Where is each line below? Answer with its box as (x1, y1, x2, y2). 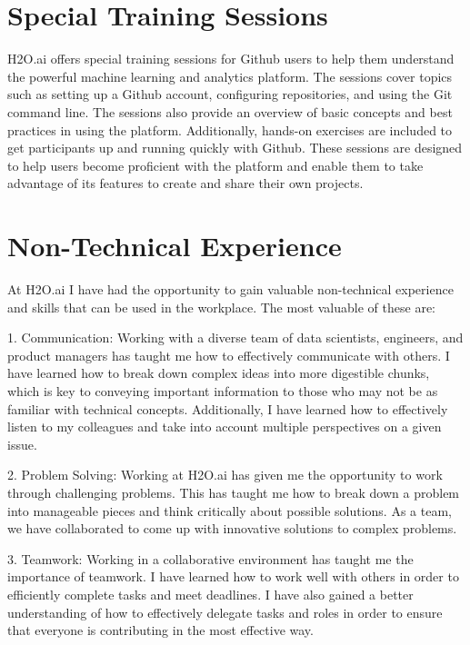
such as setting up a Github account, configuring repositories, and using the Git (7, 84, 453, 104)
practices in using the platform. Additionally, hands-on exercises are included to (7, 120, 453, 139)
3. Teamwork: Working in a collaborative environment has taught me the (7, 549, 414, 568)
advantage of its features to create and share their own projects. (7, 174, 364, 193)
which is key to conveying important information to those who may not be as (7, 381, 438, 400)
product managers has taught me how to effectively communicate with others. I (7, 345, 450, 364)
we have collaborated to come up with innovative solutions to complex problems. (7, 519, 457, 538)
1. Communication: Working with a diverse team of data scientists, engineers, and (7, 328, 464, 347)
